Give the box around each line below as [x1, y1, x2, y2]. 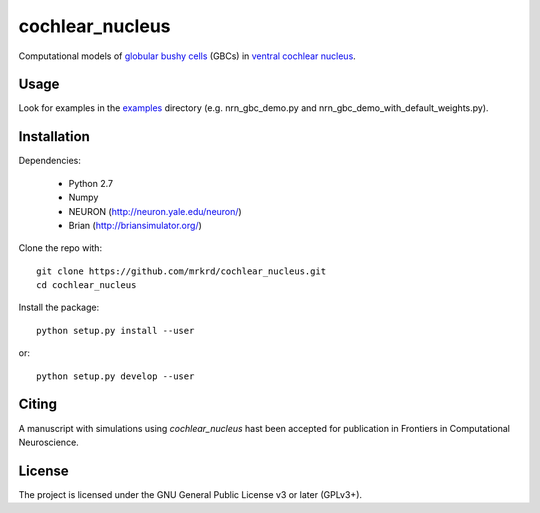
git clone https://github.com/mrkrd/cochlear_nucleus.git [36, 265, 327, 277]
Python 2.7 [68, 177, 114, 189]
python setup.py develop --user [36, 370, 195, 382]
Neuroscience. [18, 436, 79, 448]
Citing [18, 396, 57, 413]
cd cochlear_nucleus [36, 280, 137, 291]
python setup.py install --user [36, 325, 195, 336]
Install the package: [18, 301, 100, 314]
